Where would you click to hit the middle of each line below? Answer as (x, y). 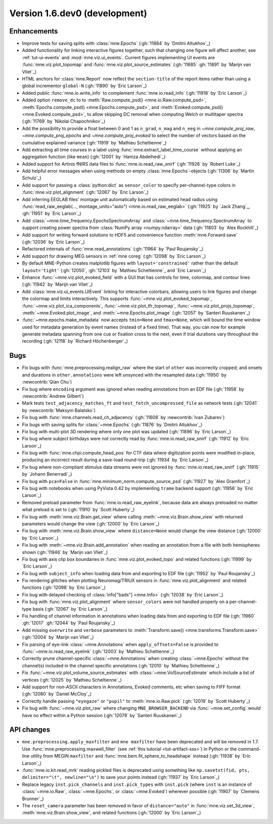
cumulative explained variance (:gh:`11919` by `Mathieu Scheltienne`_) (94, 142)
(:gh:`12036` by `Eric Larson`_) (54, 242)
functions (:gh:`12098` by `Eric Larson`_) (64, 587)
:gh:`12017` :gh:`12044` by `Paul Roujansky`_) (69, 623)
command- (249, 749)
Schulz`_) (32, 178)
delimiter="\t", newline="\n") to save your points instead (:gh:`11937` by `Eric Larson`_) (121, 777)
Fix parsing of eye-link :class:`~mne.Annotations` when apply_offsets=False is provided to (120, 644)
